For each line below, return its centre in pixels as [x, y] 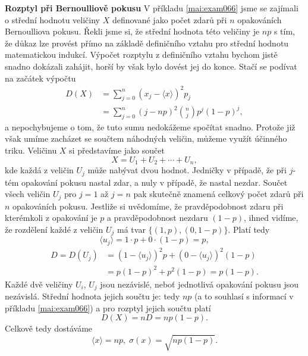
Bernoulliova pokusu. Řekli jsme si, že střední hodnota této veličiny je [132, 31]
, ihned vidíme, [271, 218]
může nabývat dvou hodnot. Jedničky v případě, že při [187, 170]
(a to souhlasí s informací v [244, 296]
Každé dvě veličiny [39, 284]
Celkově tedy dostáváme [49, 328]
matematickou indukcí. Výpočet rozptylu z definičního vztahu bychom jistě [141, 54]
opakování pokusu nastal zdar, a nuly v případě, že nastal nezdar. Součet [154, 182]
